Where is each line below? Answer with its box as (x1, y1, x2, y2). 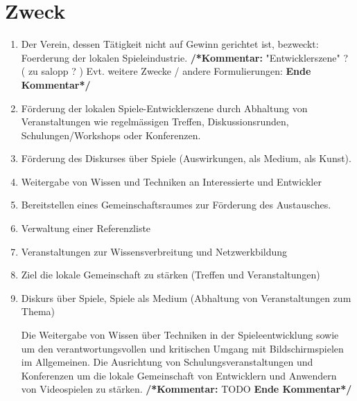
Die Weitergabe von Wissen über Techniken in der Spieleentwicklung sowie (21, 328, 339, 342)
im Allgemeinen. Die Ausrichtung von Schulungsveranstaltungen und (21, 355, 313, 369)
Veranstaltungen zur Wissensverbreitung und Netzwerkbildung (21, 244, 288, 258)
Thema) (21, 304, 55, 319)
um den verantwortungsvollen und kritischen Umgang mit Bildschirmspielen (21, 341, 344, 355)
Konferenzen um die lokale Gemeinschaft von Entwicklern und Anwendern (21, 368, 337, 382)
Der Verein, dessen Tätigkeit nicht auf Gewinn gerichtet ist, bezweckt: (21, 37, 319, 51)
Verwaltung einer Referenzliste (21, 221, 151, 235)
